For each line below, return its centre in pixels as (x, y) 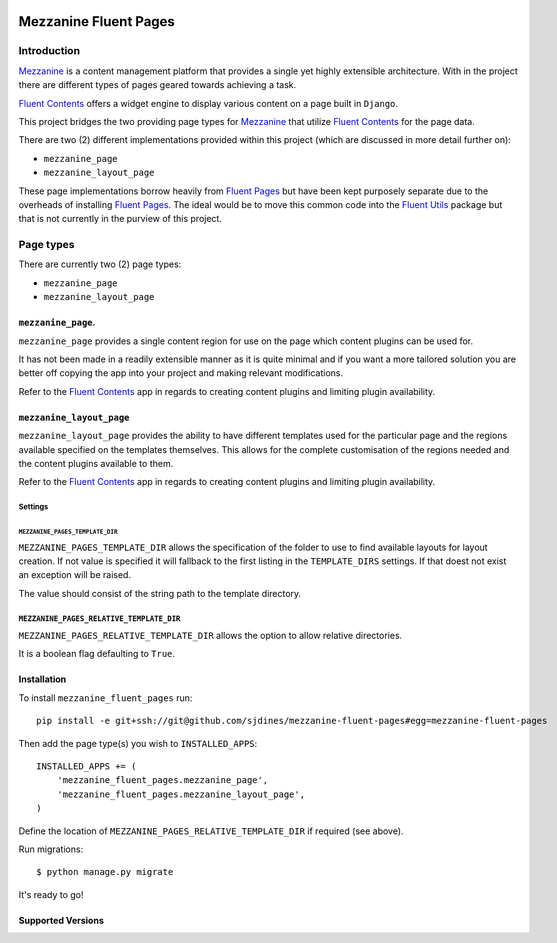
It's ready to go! (51, 894)
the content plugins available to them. (96, 463)
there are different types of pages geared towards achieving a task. (157, 85)
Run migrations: (51, 849)
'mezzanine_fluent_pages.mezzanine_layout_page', (180, 794)
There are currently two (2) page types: (100, 264)
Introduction (49, 51)
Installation (42, 679)
